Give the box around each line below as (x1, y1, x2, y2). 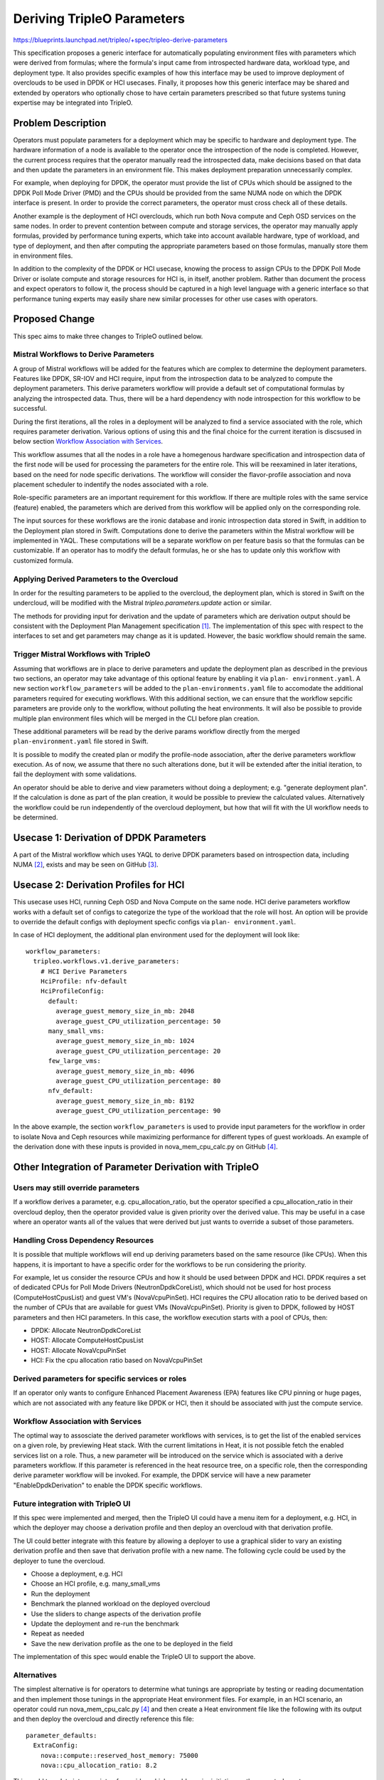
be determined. (13, 813, 58, 822)
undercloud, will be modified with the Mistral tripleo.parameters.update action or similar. (13, 599, 272, 607)
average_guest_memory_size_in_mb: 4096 (55, 1067, 195, 1075)
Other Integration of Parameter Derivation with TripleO (13, 1161, 260, 1173)
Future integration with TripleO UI (13, 1499, 131, 1509)
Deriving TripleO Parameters (13, 11, 185, 26)
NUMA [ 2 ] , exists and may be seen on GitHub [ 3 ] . (13, 860, 159, 869)
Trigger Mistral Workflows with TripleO (13, 649, 151, 659)
